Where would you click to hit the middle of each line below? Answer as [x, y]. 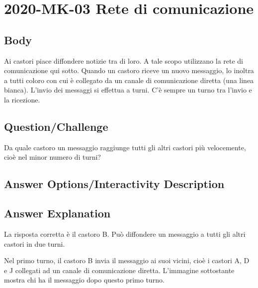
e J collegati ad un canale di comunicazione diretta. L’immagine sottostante [119, 270]
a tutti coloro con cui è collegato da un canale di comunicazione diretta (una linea [129, 80]
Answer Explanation [57, 213]
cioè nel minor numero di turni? [52, 157]
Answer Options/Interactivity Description [114, 184]
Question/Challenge [56, 126]
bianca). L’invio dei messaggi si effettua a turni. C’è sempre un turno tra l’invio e [128, 90]
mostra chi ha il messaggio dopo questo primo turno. [84, 280]
